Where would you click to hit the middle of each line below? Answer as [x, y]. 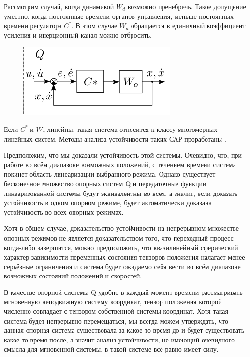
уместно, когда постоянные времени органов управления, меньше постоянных [119, 16]
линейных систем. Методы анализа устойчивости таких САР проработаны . [115, 138]
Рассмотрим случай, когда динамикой [59, 6]
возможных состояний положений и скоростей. [73, 276]
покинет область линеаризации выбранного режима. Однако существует [110, 174]
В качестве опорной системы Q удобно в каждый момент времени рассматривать [123, 292]
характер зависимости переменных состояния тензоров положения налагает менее [125, 257]
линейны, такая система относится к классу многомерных [132, 129]
